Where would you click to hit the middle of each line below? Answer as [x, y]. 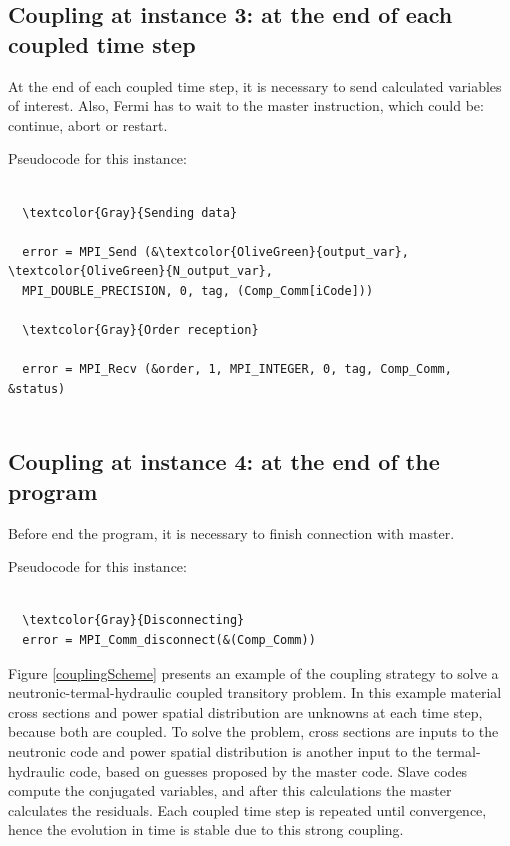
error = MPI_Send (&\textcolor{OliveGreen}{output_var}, [215, 251]
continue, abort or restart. [88, 124]
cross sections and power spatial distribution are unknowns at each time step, [245, 711]
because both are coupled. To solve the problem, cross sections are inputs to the [253, 731]
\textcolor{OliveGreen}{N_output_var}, [140, 271]
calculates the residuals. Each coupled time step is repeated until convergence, [247, 809]
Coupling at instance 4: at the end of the [224, 461]
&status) [37, 388]
